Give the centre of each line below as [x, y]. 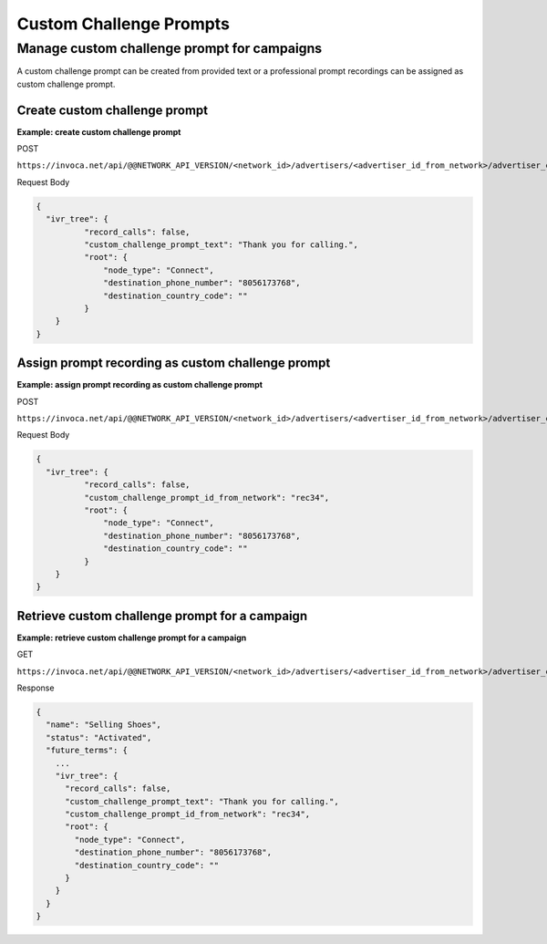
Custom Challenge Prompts [123, 24]
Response [36, 688]
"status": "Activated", [99, 737]
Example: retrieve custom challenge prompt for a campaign [132, 638]
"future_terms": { [87, 751]
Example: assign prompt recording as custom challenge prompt [140, 385]
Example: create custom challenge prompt [99, 131]
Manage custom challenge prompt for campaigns [170, 48]
